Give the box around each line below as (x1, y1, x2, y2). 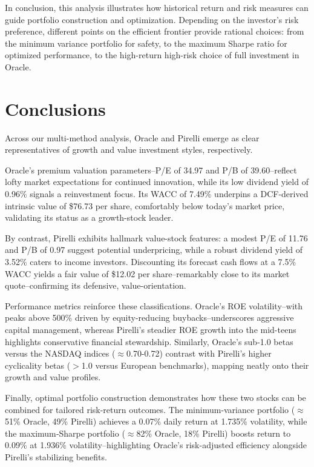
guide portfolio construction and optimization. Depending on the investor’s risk (5, 13, 299, 25)
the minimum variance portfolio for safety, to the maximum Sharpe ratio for (5, 36, 287, 49)
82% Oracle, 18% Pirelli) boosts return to (136, 426, 291, 439)
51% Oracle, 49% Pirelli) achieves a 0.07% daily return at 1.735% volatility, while (5, 415, 307, 428)
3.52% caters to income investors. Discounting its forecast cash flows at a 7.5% (5, 255, 296, 268)
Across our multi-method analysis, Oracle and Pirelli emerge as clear (5, 131, 260, 144)
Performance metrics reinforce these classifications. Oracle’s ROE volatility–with (5, 299, 303, 312)
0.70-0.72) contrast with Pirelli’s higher (126, 347, 272, 360)
